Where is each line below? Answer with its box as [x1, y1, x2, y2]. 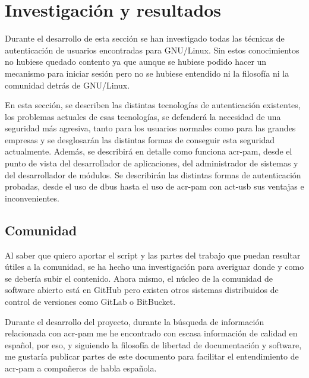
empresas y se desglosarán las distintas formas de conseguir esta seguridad [5, 133, 275, 146]
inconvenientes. [5, 191, 59, 204]
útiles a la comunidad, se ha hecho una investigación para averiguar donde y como [5, 260, 304, 273]
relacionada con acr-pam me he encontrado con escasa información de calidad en [5, 327, 298, 339]
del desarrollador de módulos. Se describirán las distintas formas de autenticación [5, 168, 301, 181]
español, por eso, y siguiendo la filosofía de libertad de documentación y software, [5, 338, 302, 351]
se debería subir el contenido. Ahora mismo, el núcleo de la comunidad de [5, 272, 273, 284]
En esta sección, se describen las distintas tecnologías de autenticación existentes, [5, 99, 301, 111]
